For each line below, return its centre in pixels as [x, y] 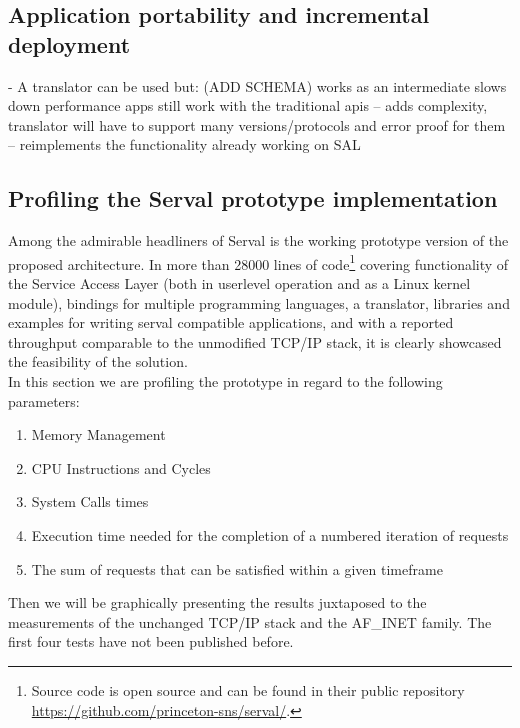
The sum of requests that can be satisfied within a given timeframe [237, 568]
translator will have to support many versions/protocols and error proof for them [257, 124]
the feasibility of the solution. [98, 361]
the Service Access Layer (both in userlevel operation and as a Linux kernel [239, 283]
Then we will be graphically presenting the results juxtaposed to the [217, 602]
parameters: [44, 400]
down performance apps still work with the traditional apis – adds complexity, [248, 105]
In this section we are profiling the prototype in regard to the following [225, 380]
